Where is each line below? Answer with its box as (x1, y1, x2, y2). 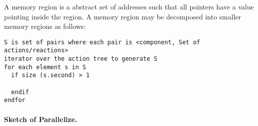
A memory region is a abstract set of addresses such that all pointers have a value (4, 1, 254, 11)
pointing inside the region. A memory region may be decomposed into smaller (4, 11, 241, 21)
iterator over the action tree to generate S (4, 55, 157, 63)
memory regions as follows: (4, 21, 86, 31)
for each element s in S (4, 63, 86, 71)
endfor (4, 97, 25, 104)
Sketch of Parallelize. (4, 114, 78, 124)
